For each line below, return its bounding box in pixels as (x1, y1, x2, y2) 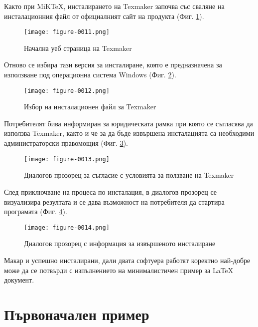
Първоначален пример (4, 304, 149, 324)
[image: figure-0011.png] (24, 28, 110, 36)
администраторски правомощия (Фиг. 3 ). (4, 138, 128, 148)
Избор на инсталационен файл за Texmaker (24, 101, 156, 112)
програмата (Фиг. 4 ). (4, 206, 67, 217)
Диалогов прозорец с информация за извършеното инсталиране (24, 238, 216, 249)
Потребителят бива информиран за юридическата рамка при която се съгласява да (4, 118, 253, 128)
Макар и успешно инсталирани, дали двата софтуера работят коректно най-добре (4, 255, 251, 265)
